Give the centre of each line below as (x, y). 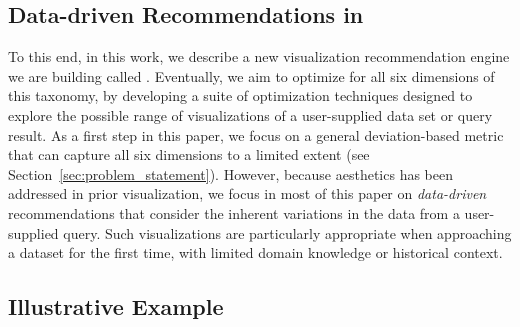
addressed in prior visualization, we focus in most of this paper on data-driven (247, 193)
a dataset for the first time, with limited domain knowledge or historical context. (255, 252)
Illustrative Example (116, 306)
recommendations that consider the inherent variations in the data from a (234, 212)
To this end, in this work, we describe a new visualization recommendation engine (259, 56)
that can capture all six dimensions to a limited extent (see (189, 154)
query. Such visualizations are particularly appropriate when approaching (287, 232)
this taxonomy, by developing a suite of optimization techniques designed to (240, 95)
